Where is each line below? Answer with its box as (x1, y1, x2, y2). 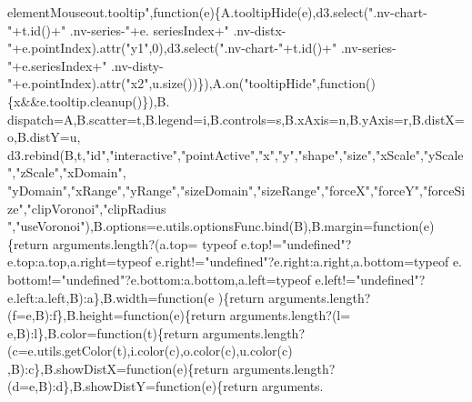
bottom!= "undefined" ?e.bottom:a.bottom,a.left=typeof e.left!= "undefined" (7, 269, 419, 288)
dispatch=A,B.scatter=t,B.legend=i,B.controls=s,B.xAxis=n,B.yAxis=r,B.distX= (7, 109, 465, 128)
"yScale (423, 145, 464, 164)
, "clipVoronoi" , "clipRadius (23, 198, 166, 217)
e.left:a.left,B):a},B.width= (7, 287, 158, 307)
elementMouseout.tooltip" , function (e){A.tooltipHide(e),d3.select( (7, 3, 369, 21)
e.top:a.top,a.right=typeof (7, 252, 152, 271)
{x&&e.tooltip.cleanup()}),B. (7, 91, 170, 110)
